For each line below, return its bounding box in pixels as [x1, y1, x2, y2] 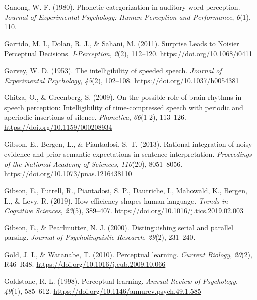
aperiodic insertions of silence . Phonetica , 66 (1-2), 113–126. [4, 112, 186, 122]
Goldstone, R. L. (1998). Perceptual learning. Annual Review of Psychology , [4, 276, 238, 286]
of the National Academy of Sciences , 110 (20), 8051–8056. [4, 158, 183, 169]
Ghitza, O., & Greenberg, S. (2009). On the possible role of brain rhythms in [4, 92, 242, 103]
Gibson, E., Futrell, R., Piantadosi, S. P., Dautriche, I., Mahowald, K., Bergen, [4, 185, 247, 195]
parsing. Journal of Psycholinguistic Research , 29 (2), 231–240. [4, 232, 196, 242]
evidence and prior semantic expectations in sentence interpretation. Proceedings [4, 148, 252, 159]
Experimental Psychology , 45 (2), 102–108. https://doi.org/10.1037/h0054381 [4, 75, 239, 85]
